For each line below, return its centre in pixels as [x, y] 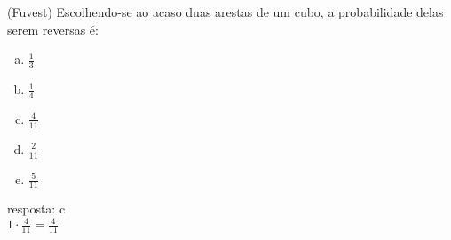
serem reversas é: [53, 29]
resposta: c [36, 209]
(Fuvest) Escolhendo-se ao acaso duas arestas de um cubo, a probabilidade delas [225, 12]
